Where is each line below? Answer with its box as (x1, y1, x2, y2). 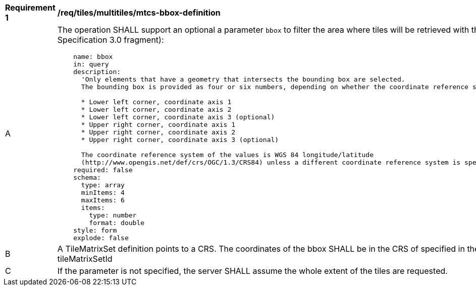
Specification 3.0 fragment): (57, 35, 164, 45)
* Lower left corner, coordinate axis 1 (81, 98, 232, 106)
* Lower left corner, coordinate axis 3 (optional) (81, 113, 275, 121)
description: (73, 68, 121, 76)
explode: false (73, 234, 129, 242)
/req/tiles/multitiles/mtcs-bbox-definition (57, 8, 221, 18)
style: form (73, 227, 117, 234)
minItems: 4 (81, 189, 125, 196)
